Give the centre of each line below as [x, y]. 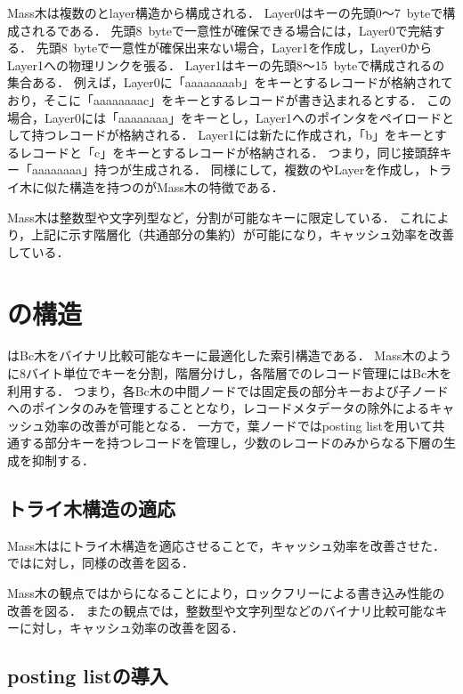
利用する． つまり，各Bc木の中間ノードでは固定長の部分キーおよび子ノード [228, 390]
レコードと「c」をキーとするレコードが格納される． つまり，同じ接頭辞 [229, 152]
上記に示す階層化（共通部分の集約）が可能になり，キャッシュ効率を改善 [243, 234]
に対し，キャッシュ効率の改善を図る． [131, 628]
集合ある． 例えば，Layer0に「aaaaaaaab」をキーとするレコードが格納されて [230, 82]
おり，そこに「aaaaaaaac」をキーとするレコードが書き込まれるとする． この [230, 99]
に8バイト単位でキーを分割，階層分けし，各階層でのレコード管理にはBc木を [230, 373]
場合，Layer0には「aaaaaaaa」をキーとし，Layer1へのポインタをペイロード [225, 117]
